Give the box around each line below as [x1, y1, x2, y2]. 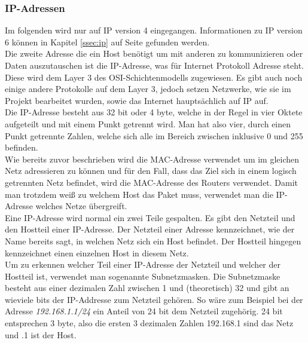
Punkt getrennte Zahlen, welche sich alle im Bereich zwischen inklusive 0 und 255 [5, 129, 303, 142]
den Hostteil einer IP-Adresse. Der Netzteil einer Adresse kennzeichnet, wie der [5, 223, 295, 235]
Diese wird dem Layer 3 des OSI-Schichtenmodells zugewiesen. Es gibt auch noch [5, 71, 303, 83]
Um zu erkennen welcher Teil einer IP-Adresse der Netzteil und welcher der [5, 258, 280, 271]
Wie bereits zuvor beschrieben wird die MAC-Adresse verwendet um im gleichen [5, 152, 300, 165]
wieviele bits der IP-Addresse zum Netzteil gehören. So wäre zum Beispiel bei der [5, 293, 303, 305]
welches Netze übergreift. [35, 200, 127, 212]
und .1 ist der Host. [5, 328, 77, 341]
